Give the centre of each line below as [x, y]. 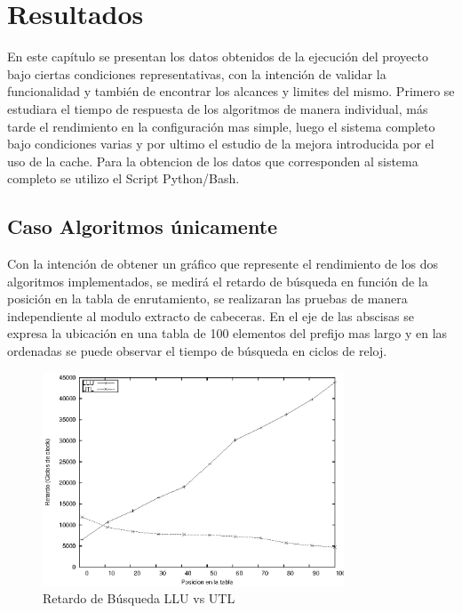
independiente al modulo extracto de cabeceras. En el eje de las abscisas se [211, 315]
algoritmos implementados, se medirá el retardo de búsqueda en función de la [218, 281]
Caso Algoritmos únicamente [143, 226]
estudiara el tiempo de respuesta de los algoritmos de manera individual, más [218, 108]
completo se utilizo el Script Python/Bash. [123, 178]
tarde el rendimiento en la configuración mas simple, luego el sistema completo [221, 126]
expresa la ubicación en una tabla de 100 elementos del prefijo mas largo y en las [227, 333]
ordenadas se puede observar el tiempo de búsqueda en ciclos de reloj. [197, 351]
